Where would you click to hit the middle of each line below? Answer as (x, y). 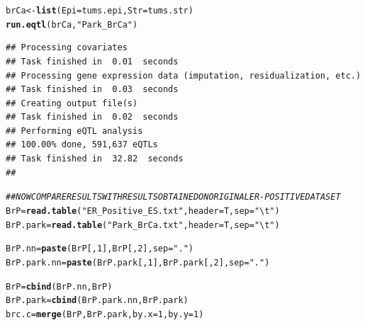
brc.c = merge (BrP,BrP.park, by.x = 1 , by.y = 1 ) (105, 314)
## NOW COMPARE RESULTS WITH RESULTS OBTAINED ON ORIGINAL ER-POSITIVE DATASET (173, 197)
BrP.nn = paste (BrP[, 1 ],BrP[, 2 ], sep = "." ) (100, 249)
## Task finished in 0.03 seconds (92, 90)
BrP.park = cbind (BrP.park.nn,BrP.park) (97, 301)
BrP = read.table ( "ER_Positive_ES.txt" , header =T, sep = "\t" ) (143, 211)
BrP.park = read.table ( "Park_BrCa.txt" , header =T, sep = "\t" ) (143, 225)
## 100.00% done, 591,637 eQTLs (82, 145)
